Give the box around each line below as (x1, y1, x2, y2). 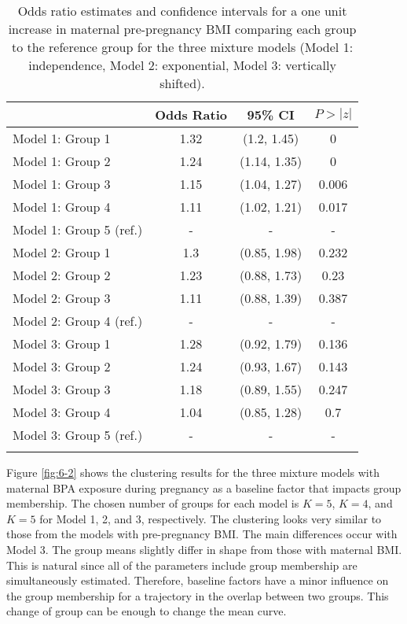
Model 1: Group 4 (13, 198, 111, 216)
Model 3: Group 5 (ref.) (13, 426, 143, 444)
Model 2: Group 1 (13, 243, 111, 261)
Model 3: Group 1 (13, 334, 111, 353)
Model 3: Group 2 (13, 357, 111, 375)
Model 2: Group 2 (13, 266, 111, 284)
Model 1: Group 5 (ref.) (13, 220, 143, 238)
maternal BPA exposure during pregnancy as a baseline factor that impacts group (6, 479, 401, 496)
